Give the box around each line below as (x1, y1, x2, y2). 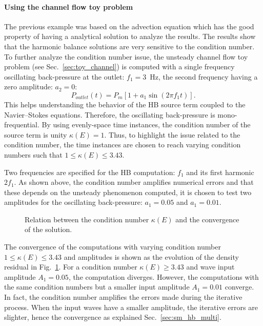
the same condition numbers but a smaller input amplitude (4, 281, 190, 292)
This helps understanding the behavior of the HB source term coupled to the (4, 99, 246, 109)
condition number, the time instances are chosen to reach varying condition (4, 139, 241, 150)
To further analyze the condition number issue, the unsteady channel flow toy (4, 51, 248, 62)
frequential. (4, 119, 39, 130)
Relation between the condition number (25, 214, 149, 224)
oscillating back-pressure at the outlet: (4, 71, 125, 82)
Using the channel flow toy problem (4, 1, 133, 12)
